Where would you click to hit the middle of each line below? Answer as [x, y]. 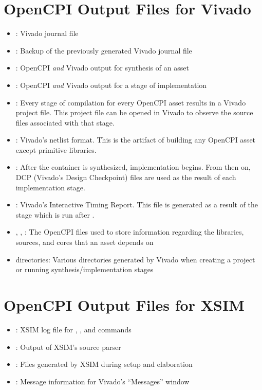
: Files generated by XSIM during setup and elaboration [104, 364]
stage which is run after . [55, 214]
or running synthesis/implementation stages [85, 269]
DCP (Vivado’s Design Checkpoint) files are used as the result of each [126, 177]
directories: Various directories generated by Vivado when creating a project [135, 259]
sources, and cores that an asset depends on [85, 242]
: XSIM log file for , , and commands [73, 329]
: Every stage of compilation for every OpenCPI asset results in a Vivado [131, 102]
